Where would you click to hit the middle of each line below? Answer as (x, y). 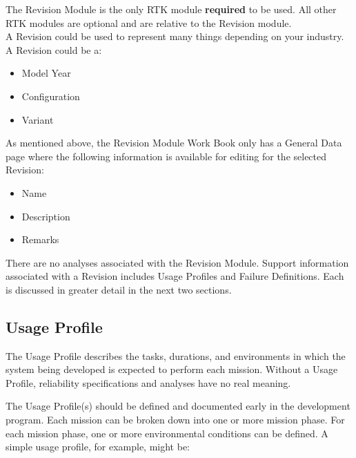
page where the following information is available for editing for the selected (166, 156)
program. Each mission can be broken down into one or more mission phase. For (175, 420)
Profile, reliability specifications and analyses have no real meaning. (148, 382)
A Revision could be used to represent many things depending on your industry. (175, 36)
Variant (38, 119)
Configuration (51, 96)
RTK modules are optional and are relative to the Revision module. (149, 22)
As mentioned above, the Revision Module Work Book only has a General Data (174, 143)
